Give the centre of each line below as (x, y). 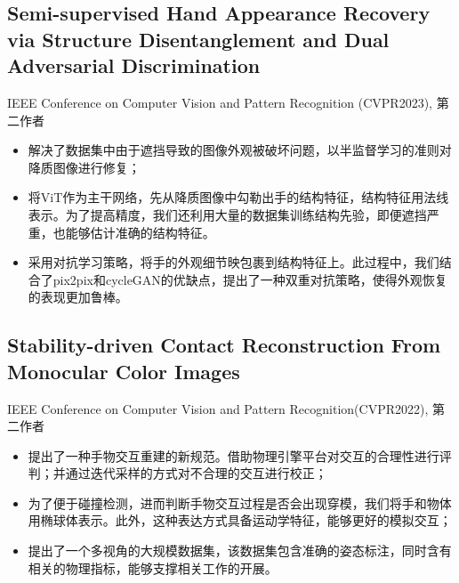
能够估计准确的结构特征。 (140, 232)
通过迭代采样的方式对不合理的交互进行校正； (196, 473)
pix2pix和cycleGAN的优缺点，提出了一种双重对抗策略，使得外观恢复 (250, 279)
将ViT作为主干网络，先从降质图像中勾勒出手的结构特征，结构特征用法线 (238, 197)
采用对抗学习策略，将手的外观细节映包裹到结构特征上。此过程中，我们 (234, 262)
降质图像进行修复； (84, 167)
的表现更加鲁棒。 (78, 297)
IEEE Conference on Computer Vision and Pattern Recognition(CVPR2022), (218, 408)
